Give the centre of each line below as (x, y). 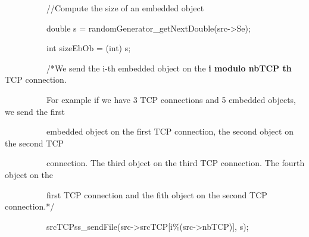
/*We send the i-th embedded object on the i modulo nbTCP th (169, 68)
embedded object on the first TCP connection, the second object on (170, 131)
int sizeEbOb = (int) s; (88, 48)
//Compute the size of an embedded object (125, 8)
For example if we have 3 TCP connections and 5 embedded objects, (171, 99)
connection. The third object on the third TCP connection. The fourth (175, 163)
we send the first (35, 111)
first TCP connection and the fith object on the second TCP (157, 194)
